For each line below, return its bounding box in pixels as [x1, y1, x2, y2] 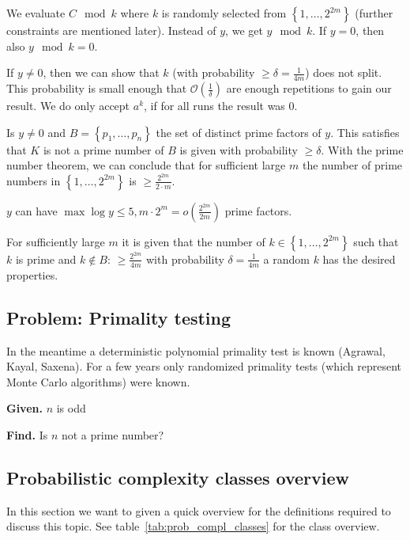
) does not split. [305, 64, 382, 81]
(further [355, 5, 393, 21]
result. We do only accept [6, 97, 130, 114]
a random [263, 250, 310, 267]
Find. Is [6, 426, 48, 443]
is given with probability [179, 141, 298, 158]
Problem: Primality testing [6, 305, 231, 329]
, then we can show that [43, 64, 160, 81]
